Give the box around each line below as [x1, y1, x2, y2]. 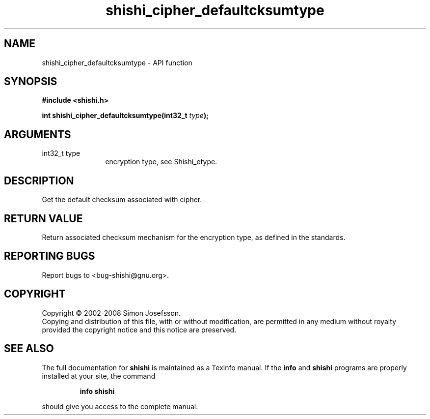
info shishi [80, 387, 115, 395]
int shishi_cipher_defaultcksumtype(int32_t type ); [42, 111, 209, 120]
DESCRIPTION [4, 174, 74, 187]
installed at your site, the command [42, 371, 156, 380]
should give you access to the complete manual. [42, 402, 198, 411]
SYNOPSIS [4, 75, 57, 88]
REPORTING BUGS [4, 250, 95, 263]
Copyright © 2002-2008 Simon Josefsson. [42, 308, 181, 317]
